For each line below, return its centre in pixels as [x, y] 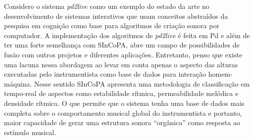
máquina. [18, 83]
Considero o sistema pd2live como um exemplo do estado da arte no [107, 6]
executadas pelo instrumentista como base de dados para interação [105, 74]
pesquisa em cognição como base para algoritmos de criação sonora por [112, 25]
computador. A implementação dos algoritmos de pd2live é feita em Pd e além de [127, 35]
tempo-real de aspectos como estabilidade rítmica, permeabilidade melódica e [121, 93]
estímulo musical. [30, 132]
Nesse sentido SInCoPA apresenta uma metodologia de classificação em [142, 83]
